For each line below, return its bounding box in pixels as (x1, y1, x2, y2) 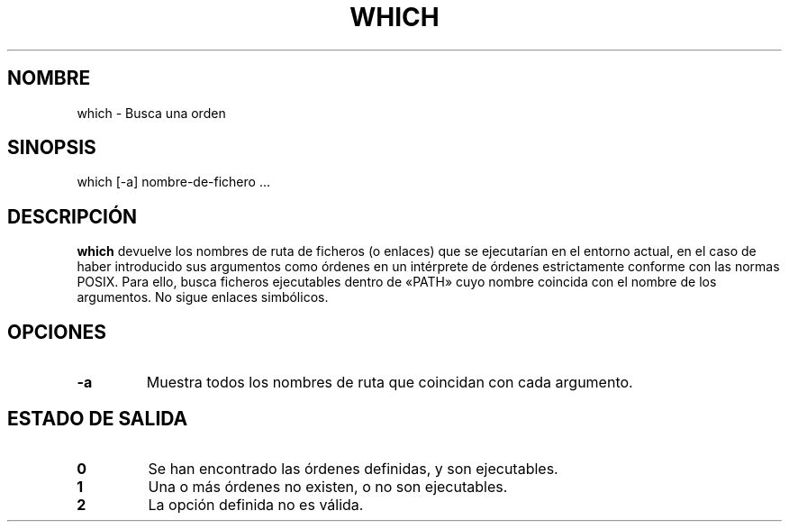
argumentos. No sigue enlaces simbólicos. (77, 289, 329, 306)
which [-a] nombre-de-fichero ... (77, 174, 270, 190)
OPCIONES (7, 320, 106, 343)
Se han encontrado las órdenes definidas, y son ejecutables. (148, 459, 558, 478)
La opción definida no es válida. (148, 495, 364, 514)
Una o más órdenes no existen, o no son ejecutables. (148, 477, 508, 496)
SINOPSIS (7, 136, 96, 160)
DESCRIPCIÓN (7, 205, 138, 228)
